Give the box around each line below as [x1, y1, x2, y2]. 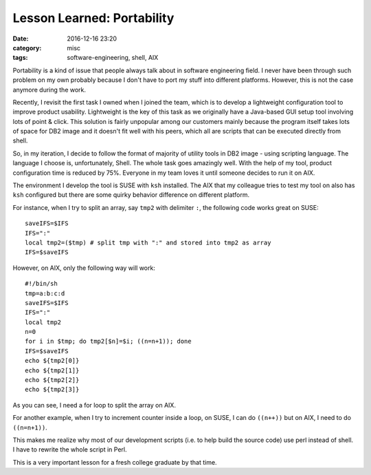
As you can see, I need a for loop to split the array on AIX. [12, 401, 177, 409]
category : [12, 43, 42, 52]
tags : [12, 54, 28, 62]
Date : [12, 34, 29, 43]
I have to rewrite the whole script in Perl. [12, 445, 127, 454]
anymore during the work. [12, 85, 86, 94]
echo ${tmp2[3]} [25, 386, 80, 394]
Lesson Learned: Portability [12, 10, 175, 25]
